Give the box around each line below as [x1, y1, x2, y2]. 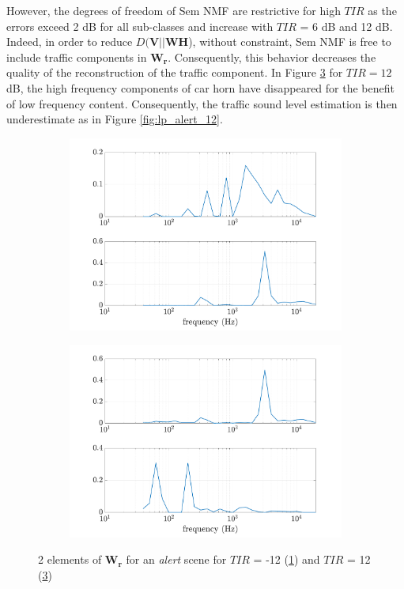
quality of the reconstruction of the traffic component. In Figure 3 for [6, 64, 343, 81]
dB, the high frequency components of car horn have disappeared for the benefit [6, 79, 395, 96]
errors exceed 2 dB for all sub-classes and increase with [6, 17, 274, 34]
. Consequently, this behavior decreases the [168, 48, 376, 65]
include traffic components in [6, 48, 147, 65]
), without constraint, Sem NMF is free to [188, 33, 391, 50]
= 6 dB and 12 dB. [300, 17, 393, 34]
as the [368, 2, 397, 18]
